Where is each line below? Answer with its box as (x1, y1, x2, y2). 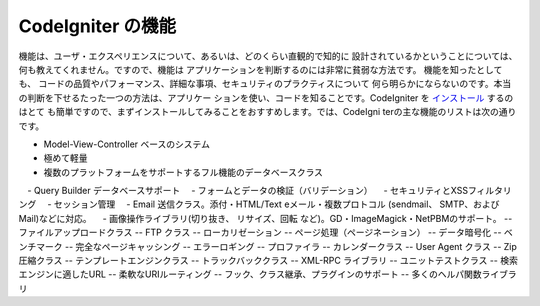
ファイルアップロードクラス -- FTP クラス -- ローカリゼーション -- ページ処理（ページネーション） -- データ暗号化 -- (18, 226, 502, 239)
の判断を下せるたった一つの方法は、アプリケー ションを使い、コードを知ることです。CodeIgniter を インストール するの (18, 91, 514, 104)
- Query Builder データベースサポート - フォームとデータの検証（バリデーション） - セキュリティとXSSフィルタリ (26, 185, 512, 197)
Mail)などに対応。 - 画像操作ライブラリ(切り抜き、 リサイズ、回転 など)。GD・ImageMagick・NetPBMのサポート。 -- (18, 212, 513, 224)
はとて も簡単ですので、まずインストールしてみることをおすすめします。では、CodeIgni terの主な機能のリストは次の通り (18, 106, 517, 118)
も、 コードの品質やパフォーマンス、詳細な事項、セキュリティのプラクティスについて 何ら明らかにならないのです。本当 (18, 78, 512, 90)
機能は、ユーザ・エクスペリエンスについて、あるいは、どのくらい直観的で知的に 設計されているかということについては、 (18, 50, 518, 62)
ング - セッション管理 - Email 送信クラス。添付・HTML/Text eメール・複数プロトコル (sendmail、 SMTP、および (18, 198, 500, 210)
